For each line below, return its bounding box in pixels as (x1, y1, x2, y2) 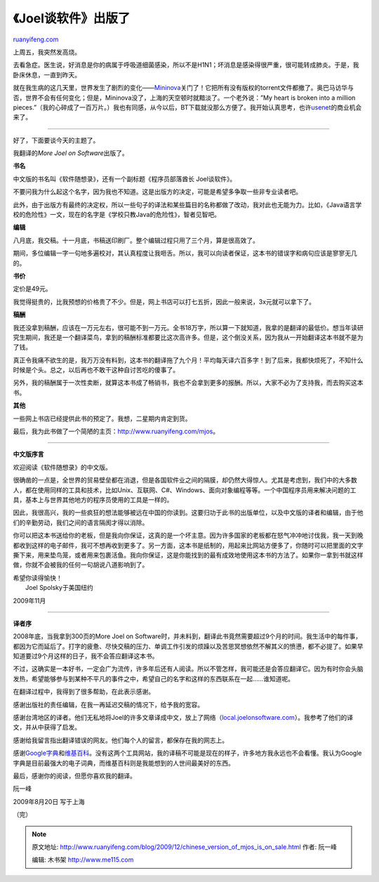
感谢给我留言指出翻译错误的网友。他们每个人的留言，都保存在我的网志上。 (13, 736, 228, 744)
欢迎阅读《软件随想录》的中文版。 (13, 463, 112, 471)
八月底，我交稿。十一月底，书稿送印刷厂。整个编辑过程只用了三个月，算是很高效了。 (13, 236, 259, 244)
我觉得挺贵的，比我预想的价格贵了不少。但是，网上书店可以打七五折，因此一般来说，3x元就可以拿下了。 (13, 297, 316, 305)
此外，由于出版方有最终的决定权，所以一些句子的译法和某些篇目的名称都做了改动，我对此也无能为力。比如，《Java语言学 (13, 200, 362, 209)
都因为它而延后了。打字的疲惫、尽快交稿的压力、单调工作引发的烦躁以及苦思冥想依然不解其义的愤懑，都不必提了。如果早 (13, 642, 364, 650)
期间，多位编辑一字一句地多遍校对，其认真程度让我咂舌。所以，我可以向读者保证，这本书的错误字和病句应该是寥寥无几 (13, 249, 357, 258)
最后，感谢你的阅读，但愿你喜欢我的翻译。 (13, 771, 136, 779)
